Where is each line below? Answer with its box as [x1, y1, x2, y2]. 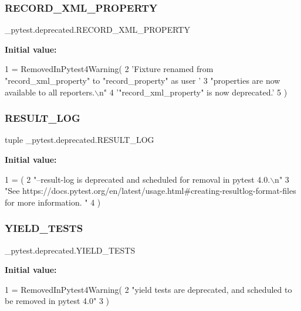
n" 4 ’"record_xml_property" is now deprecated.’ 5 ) [99, 86, 288, 98]
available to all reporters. [5, 86, 95, 98]
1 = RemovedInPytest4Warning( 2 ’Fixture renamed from [5, 63, 214, 75]
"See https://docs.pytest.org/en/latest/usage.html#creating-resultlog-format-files [5, 184, 296, 197]
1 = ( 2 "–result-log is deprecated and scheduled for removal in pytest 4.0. [5, 173, 270, 185]
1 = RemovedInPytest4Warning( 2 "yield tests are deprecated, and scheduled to [5, 283, 292, 295]
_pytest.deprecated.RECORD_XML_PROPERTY [5, 23, 190, 36]
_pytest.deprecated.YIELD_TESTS [5, 244, 136, 256]
